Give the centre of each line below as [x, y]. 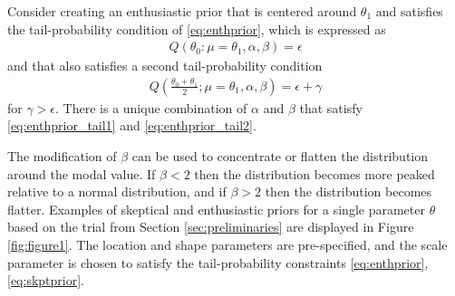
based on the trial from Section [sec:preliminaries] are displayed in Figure [211, 227]
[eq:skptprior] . [46, 280]
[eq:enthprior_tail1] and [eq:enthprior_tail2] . [132, 125]
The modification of [62, 156]
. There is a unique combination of [151, 107]
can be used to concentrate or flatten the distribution [280, 156]
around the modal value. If [82, 173]
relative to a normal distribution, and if [117, 191]
